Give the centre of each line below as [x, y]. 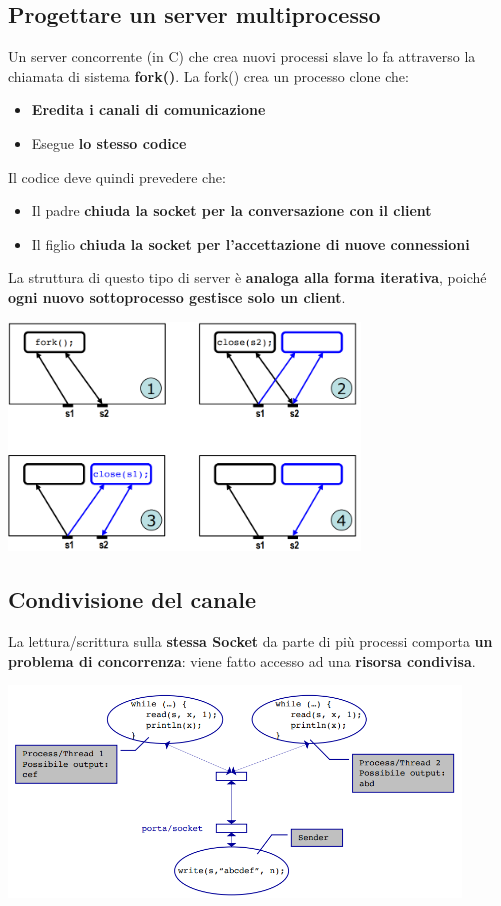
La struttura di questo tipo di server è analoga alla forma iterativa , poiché [247, 277]
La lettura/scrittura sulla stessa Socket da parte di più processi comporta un [250, 641]
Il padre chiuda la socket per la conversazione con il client [231, 210]
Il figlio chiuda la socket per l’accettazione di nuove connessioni [250, 243]
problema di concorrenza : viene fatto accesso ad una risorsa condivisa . [242, 660]
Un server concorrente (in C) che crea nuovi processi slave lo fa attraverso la [242, 56]
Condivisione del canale [132, 599]
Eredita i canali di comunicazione [148, 109]
